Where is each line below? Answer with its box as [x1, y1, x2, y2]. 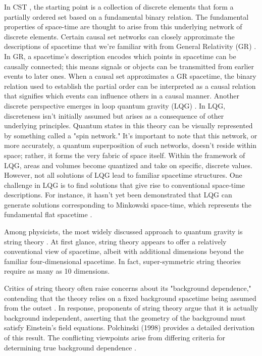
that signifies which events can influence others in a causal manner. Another [4, 90, 239, 101]
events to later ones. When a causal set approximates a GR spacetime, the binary [4, 71, 256, 81]
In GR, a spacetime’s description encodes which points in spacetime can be [4, 50, 236, 61]
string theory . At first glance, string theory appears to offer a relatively [4, 236, 227, 246]
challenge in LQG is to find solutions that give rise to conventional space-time [4, 179, 245, 190]
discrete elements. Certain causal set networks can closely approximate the [4, 31, 235, 41]
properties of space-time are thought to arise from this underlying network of [4, 21, 242, 32]
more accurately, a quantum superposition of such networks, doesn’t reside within [4, 140, 257, 150]
